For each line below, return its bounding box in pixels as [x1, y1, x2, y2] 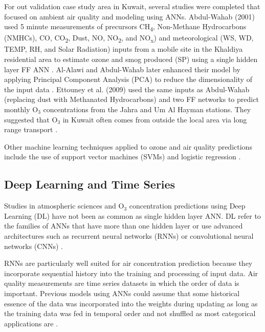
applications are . [4, 318, 58, 328]
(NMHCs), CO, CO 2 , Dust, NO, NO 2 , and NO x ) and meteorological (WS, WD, [4, 32, 254, 45]
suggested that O [4, 114, 58, 125]
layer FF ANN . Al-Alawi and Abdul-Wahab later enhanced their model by [4, 64, 240, 74]
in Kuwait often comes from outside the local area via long [62, 114, 247, 125]
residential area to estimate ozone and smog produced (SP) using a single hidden [4, 54, 258, 65]
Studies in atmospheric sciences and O [4, 200, 124, 211]
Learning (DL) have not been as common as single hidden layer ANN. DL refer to [4, 210, 261, 221]
